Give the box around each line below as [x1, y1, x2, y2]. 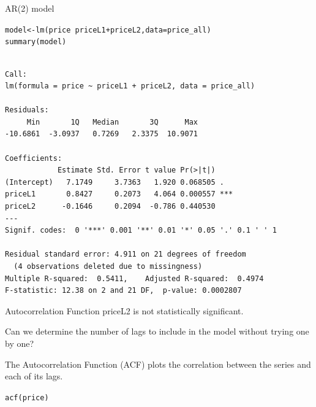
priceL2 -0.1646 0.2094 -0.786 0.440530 [5, 202, 216, 211]
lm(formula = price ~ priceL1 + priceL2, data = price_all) [5, 82, 255, 91]
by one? [5, 336, 34, 349]
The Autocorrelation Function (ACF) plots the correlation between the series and [5, 357, 311, 370]
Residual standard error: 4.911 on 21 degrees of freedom [5, 250, 246, 259]
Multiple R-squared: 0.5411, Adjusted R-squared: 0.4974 [5, 274, 264, 283]
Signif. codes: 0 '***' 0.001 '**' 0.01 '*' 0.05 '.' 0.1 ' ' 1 [5, 226, 277, 235]
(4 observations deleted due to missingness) [13, 262, 203, 271]
